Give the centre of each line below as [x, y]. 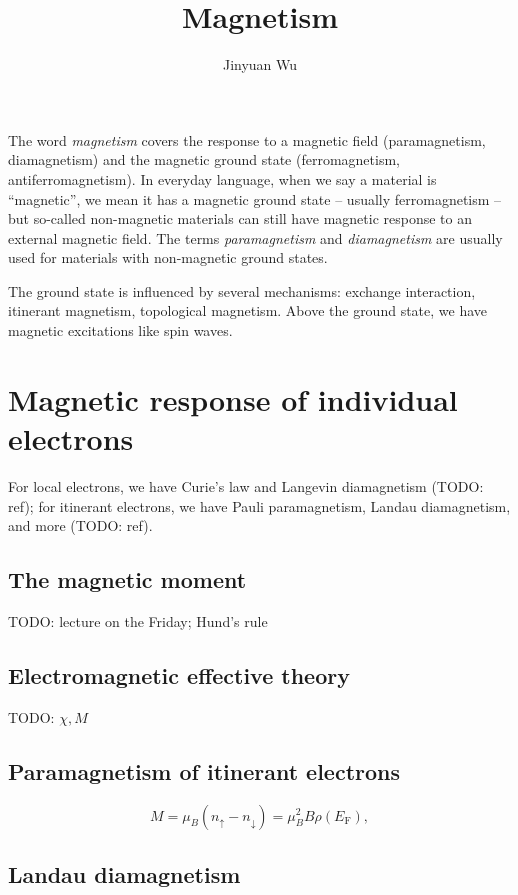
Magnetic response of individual [233, 398]
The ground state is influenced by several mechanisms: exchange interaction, [242, 290]
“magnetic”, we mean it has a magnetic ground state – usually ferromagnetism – [255, 198]
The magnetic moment [127, 579]
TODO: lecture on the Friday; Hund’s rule [138, 620]
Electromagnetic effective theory [179, 674]
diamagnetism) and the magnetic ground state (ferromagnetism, [204, 159]
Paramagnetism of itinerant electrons [204, 770]
